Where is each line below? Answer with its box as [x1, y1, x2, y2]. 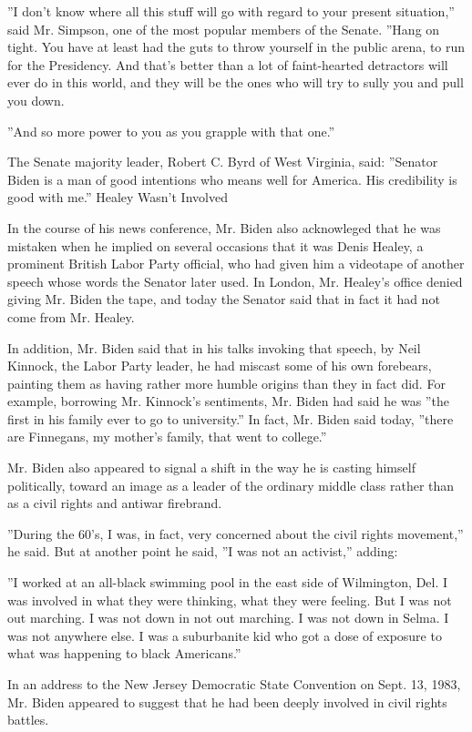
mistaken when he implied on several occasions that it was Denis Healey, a [7, 236, 424, 255]
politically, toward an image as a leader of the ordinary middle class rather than [7, 475, 455, 494]
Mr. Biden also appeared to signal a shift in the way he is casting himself [7, 458, 416, 477]
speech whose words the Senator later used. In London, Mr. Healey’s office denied [7, 271, 463, 290]
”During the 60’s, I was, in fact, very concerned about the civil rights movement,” [7, 524, 464, 543]
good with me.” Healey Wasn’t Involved [7, 188, 228, 207]
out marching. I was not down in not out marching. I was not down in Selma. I [7, 608, 449, 627]
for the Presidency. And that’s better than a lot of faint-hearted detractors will [7, 55, 448, 74]
